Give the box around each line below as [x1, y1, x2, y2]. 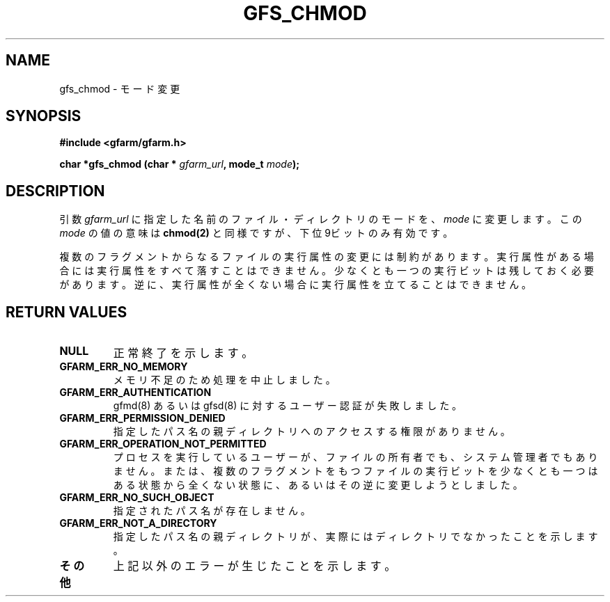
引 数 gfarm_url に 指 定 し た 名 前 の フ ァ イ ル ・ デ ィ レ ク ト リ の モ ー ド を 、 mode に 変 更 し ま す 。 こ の [59, 213, 582, 225]
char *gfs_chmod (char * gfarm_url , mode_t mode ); [59, 158, 300, 171]
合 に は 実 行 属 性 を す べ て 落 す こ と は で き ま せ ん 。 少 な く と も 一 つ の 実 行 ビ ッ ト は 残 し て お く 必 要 [59, 264, 594, 277]
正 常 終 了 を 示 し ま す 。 [113, 346, 253, 361]
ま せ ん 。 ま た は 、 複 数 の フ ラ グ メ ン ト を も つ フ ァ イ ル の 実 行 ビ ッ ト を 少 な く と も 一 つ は [113, 465, 598, 477]
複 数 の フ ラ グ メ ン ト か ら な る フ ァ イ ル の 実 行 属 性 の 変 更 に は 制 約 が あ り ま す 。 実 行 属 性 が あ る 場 [59, 251, 594, 263]
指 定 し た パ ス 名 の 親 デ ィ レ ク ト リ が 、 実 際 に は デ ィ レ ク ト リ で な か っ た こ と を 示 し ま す [113, 530, 598, 543]
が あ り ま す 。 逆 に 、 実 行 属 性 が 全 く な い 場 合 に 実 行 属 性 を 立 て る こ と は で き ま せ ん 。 [59, 278, 532, 291]
